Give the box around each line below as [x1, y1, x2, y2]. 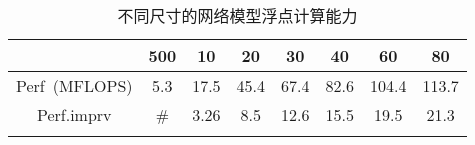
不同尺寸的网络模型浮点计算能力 [117, 4, 358, 27]
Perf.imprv [36, 103, 112, 126]
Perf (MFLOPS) [16, 74, 133, 97]
